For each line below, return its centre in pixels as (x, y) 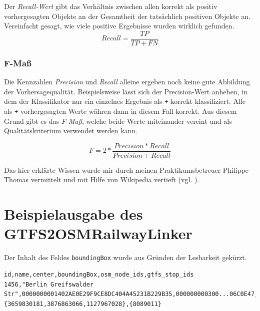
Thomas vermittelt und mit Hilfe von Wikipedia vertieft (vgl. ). (102, 179)
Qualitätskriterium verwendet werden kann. (71, 131)
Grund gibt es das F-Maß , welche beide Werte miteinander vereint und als (118, 121)
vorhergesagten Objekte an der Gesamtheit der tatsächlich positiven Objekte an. (127, 16)
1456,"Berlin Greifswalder (49, 284)
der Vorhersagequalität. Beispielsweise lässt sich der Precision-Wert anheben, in (126, 91)
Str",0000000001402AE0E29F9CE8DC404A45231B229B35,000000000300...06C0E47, (131, 294)
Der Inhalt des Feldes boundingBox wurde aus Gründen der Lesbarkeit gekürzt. (125, 257)
